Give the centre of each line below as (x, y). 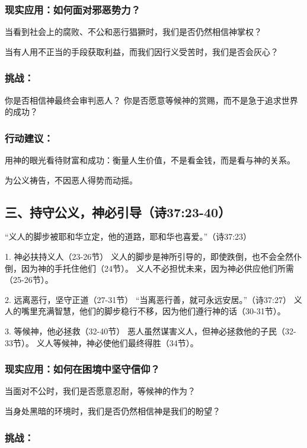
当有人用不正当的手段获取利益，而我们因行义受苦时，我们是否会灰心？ (142, 51)
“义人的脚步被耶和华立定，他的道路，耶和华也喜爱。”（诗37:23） (128, 236)
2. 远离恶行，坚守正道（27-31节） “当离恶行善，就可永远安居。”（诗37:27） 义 (153, 299)
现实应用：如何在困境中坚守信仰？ (82, 369)
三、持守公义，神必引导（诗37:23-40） (118, 212)
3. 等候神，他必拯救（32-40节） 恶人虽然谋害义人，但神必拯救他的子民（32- (151, 331)
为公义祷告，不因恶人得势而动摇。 (71, 180)
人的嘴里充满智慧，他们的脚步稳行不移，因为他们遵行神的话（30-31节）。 (145, 311)
